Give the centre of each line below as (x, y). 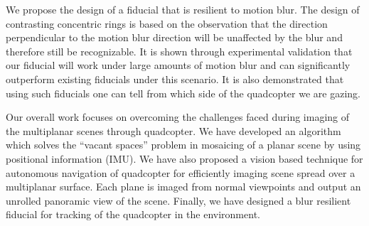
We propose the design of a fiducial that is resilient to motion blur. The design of (183, 9)
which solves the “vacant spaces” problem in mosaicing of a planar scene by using (183, 145)
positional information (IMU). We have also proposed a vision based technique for (184, 158)
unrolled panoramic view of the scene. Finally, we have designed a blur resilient (178, 200)
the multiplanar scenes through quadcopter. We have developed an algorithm (173, 130)
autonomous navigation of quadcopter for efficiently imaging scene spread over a (181, 172)
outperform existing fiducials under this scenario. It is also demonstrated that (175, 79)
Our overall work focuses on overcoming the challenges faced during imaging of (178, 117)
